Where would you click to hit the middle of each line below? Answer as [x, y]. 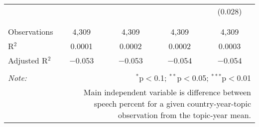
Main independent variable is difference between [167, 92]
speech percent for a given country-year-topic [172, 103]
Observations [31, 32]
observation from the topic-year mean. [185, 115]
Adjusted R [28, 60]
